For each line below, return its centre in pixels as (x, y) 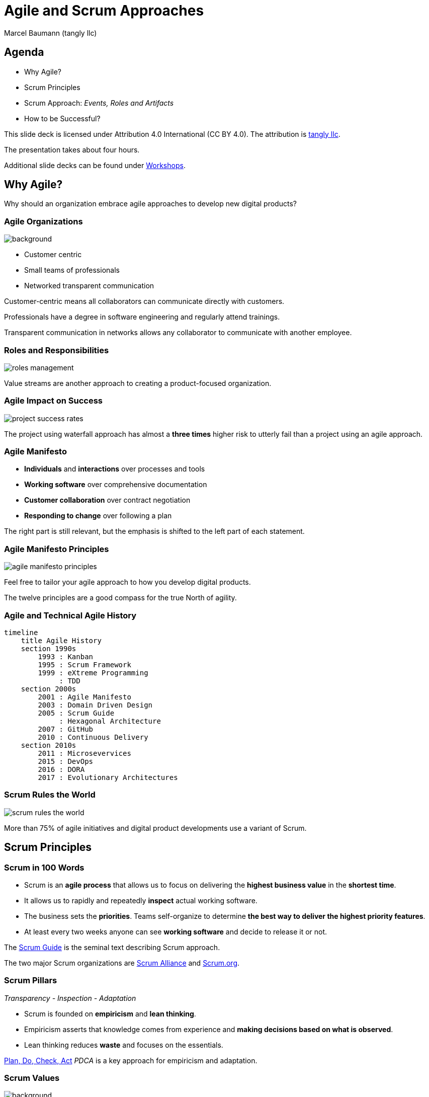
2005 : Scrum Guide (76, 713)
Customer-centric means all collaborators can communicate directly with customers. (144, 301)
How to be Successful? (62, 118)
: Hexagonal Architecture (110, 721)
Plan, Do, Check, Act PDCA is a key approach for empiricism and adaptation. (131, 1060)
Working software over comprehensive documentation (116, 485)
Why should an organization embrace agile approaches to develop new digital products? (150, 204)
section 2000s (49, 689)
